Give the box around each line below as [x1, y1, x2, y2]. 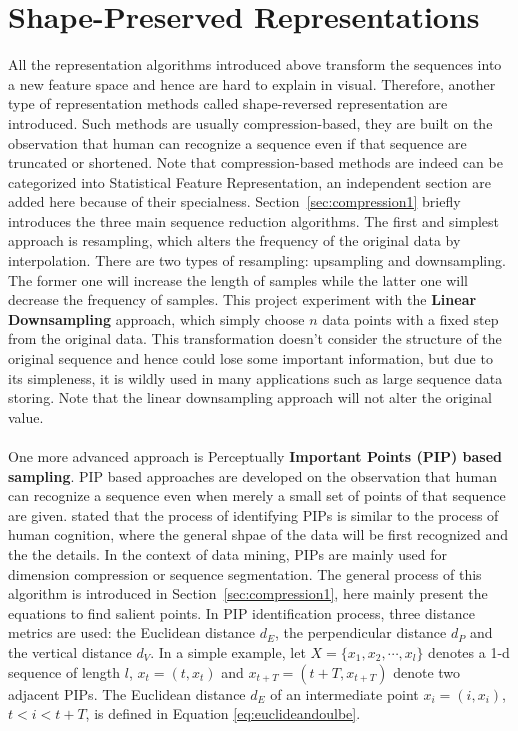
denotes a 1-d [428, 641, 510, 662]
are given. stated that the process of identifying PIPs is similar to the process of [8, 504, 499, 525]
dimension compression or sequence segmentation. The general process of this [8, 563, 482, 584]
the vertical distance [8, 641, 132, 662]
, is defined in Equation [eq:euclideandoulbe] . [85, 703, 361, 724]
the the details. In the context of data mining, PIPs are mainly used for [8, 543, 447, 564]
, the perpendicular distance [275, 622, 447, 643]
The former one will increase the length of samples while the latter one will [8, 269, 469, 290]
